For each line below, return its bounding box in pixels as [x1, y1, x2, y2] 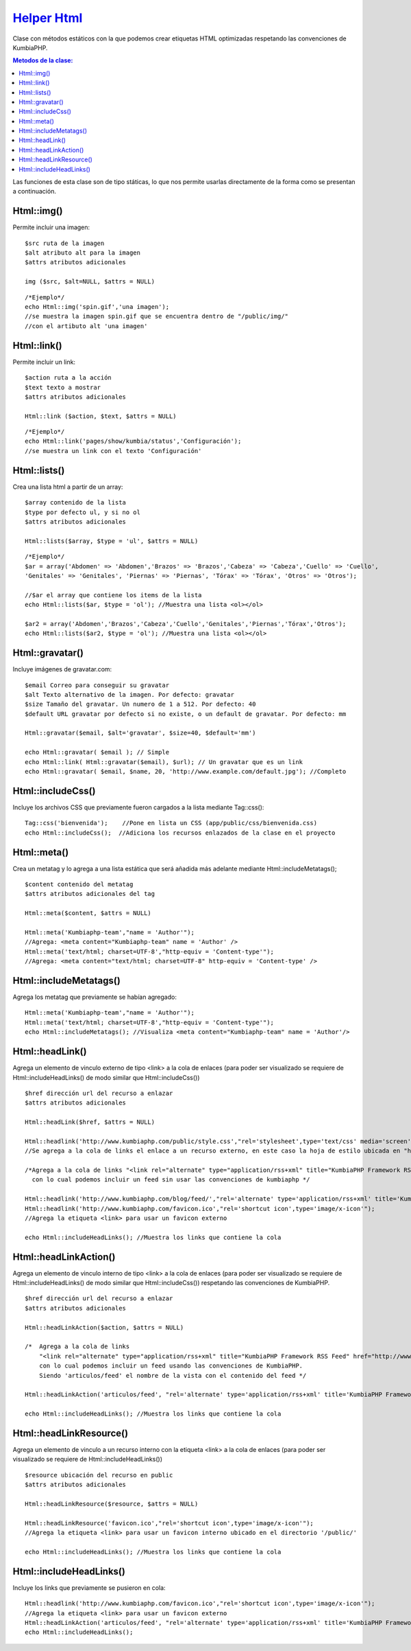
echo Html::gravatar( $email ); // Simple [25, 748, 170, 757]
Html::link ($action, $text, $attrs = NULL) [25, 412, 177, 420]
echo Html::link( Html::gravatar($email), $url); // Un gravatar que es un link [25, 758, 303, 765]
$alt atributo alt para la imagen [25, 249, 140, 257]
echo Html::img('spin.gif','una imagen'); [25, 303, 170, 311]
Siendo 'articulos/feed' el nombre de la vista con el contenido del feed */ [38, 1372, 307, 1379]
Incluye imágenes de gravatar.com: [12, 665, 112, 673]
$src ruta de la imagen [25, 239, 105, 247]
